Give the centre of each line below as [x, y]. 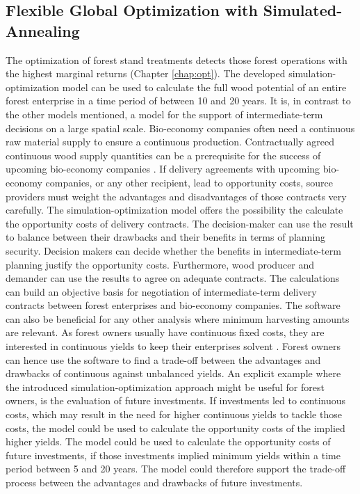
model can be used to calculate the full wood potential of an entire [204, 87]
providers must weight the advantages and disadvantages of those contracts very [176, 196]
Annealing [43, 30]
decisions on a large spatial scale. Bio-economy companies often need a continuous [180, 128]
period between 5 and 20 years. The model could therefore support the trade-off [176, 469]
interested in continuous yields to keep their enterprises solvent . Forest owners [173, 346]
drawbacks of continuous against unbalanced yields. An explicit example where [173, 373]
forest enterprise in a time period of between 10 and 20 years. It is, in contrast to [178, 101]
